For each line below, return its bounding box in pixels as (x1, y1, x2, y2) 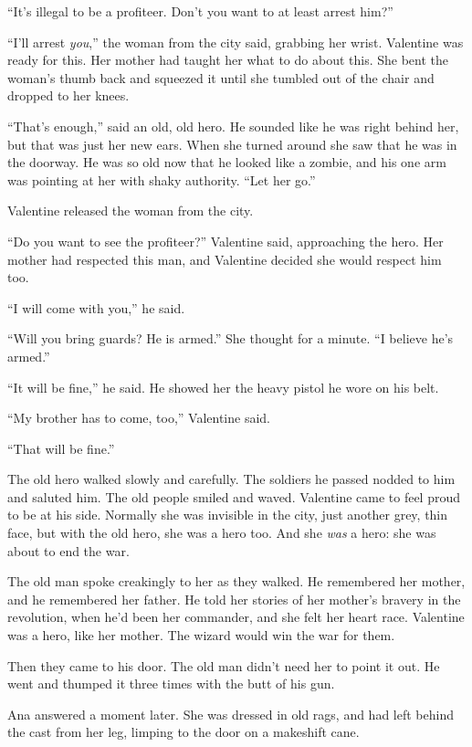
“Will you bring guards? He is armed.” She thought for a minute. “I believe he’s (7, 329, 454, 348)
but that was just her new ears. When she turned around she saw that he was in (7, 134, 457, 153)
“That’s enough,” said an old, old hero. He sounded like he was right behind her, (7, 116, 459, 135)
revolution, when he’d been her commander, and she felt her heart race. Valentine (7, 607, 465, 626)
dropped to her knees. (7, 86, 130, 105)
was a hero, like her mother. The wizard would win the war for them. (7, 626, 395, 645)
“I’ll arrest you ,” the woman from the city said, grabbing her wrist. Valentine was (7, 32, 464, 51)
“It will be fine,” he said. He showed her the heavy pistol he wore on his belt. (7, 377, 439, 396)
